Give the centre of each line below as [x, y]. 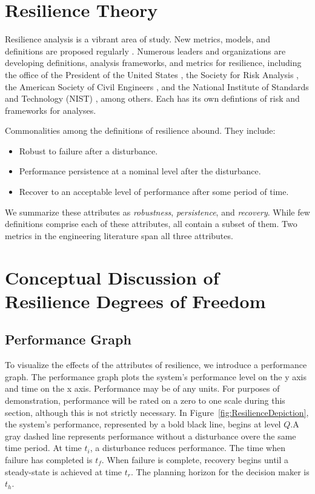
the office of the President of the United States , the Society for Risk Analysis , [152, 74]
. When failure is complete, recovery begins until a [195, 459]
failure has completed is [49, 459]
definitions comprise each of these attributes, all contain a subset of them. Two [151, 224]
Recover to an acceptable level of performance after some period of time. [154, 192]
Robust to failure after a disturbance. [88, 150]
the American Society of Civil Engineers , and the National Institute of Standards [157, 86]
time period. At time [43, 448]
